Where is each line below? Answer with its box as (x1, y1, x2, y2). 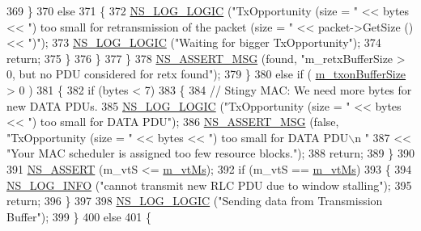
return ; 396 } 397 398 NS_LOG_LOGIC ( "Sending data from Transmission (6, 192, 383, 209)
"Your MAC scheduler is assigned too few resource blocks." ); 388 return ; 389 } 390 (6, 145, 415, 162)
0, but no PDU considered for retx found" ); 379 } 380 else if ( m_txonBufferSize (6, 65, 406, 82)
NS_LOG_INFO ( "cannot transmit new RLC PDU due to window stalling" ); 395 (6, 176, 412, 193)
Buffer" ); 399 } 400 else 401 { (6, 208, 151, 225)
